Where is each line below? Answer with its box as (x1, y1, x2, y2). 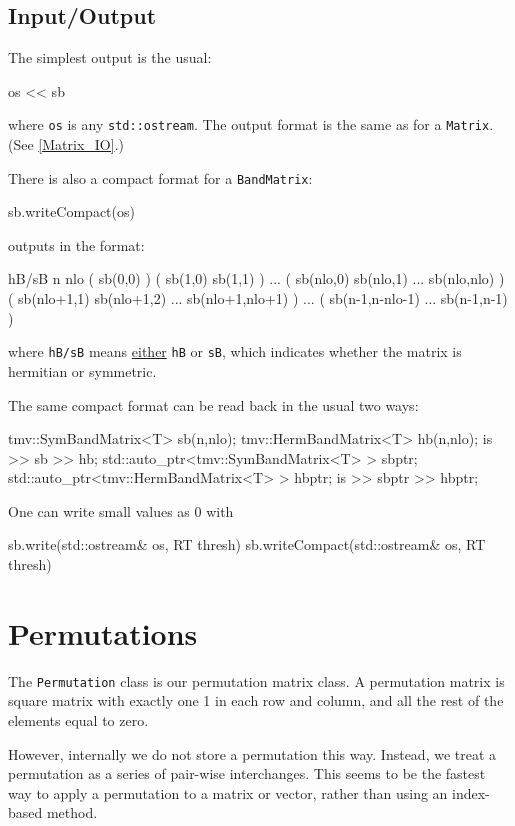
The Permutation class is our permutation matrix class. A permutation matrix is (8, 670, 505, 691)
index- (452, 782, 490, 803)
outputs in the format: (8, 234, 145, 255)
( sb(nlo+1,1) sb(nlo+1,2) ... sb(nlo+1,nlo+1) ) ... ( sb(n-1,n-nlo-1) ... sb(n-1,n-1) (8, 288, 508, 309)
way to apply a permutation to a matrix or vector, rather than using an (8, 782, 448, 803)
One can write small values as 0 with (8, 500, 234, 521)
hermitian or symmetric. (8, 360, 157, 381)
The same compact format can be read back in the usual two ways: (8, 394, 419, 415)
